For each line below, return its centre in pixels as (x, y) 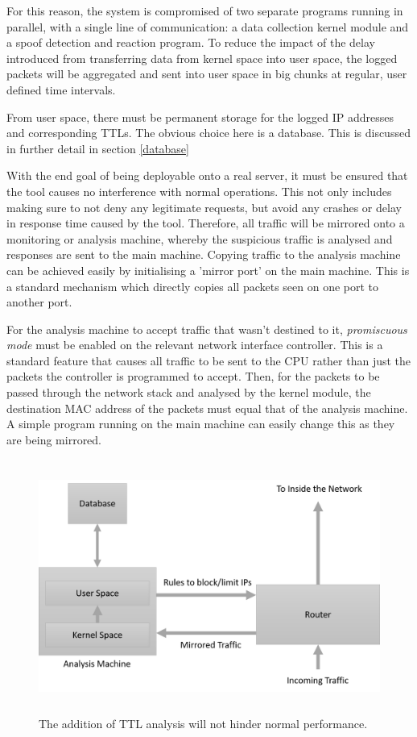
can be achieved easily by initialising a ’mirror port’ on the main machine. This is (208, 270)
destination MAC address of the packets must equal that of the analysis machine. (207, 408)
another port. (39, 302)
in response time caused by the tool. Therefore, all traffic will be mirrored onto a (206, 223)
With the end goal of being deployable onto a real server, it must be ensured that (207, 175)
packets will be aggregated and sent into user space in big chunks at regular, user (207, 74)
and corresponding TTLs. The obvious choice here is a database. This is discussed (208, 133)
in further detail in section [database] (98, 148)
